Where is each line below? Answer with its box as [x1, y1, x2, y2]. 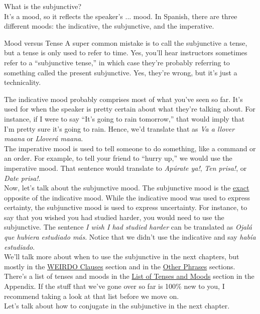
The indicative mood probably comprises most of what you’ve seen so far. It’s [4, 93, 243, 104]
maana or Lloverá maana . [4, 133, 83, 144]
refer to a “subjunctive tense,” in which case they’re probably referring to [4, 57, 230, 67]
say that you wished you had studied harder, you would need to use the [4, 212, 224, 222]
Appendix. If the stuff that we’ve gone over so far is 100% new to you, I [4, 281, 225, 291]
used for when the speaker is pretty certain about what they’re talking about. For [4, 103, 255, 114]
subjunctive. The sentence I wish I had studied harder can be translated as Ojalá [4, 222, 252, 232]
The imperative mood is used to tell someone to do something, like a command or [4, 143, 256, 153]
